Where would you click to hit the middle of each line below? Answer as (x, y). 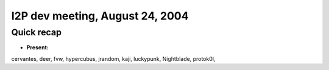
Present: (37, 47)
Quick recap (37, 32)
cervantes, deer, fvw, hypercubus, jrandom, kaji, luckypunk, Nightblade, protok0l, (113, 58)
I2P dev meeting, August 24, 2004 (100, 16)
